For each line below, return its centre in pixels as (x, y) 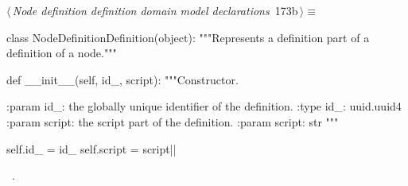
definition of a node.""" (62, 53)
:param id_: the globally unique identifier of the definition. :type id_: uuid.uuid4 (204, 106)
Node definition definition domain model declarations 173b (155, 10)
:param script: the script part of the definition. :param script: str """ (173, 121)
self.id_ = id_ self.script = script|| (91, 148)
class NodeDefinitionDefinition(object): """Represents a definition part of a (188, 37)
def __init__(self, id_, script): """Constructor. (122, 79)
